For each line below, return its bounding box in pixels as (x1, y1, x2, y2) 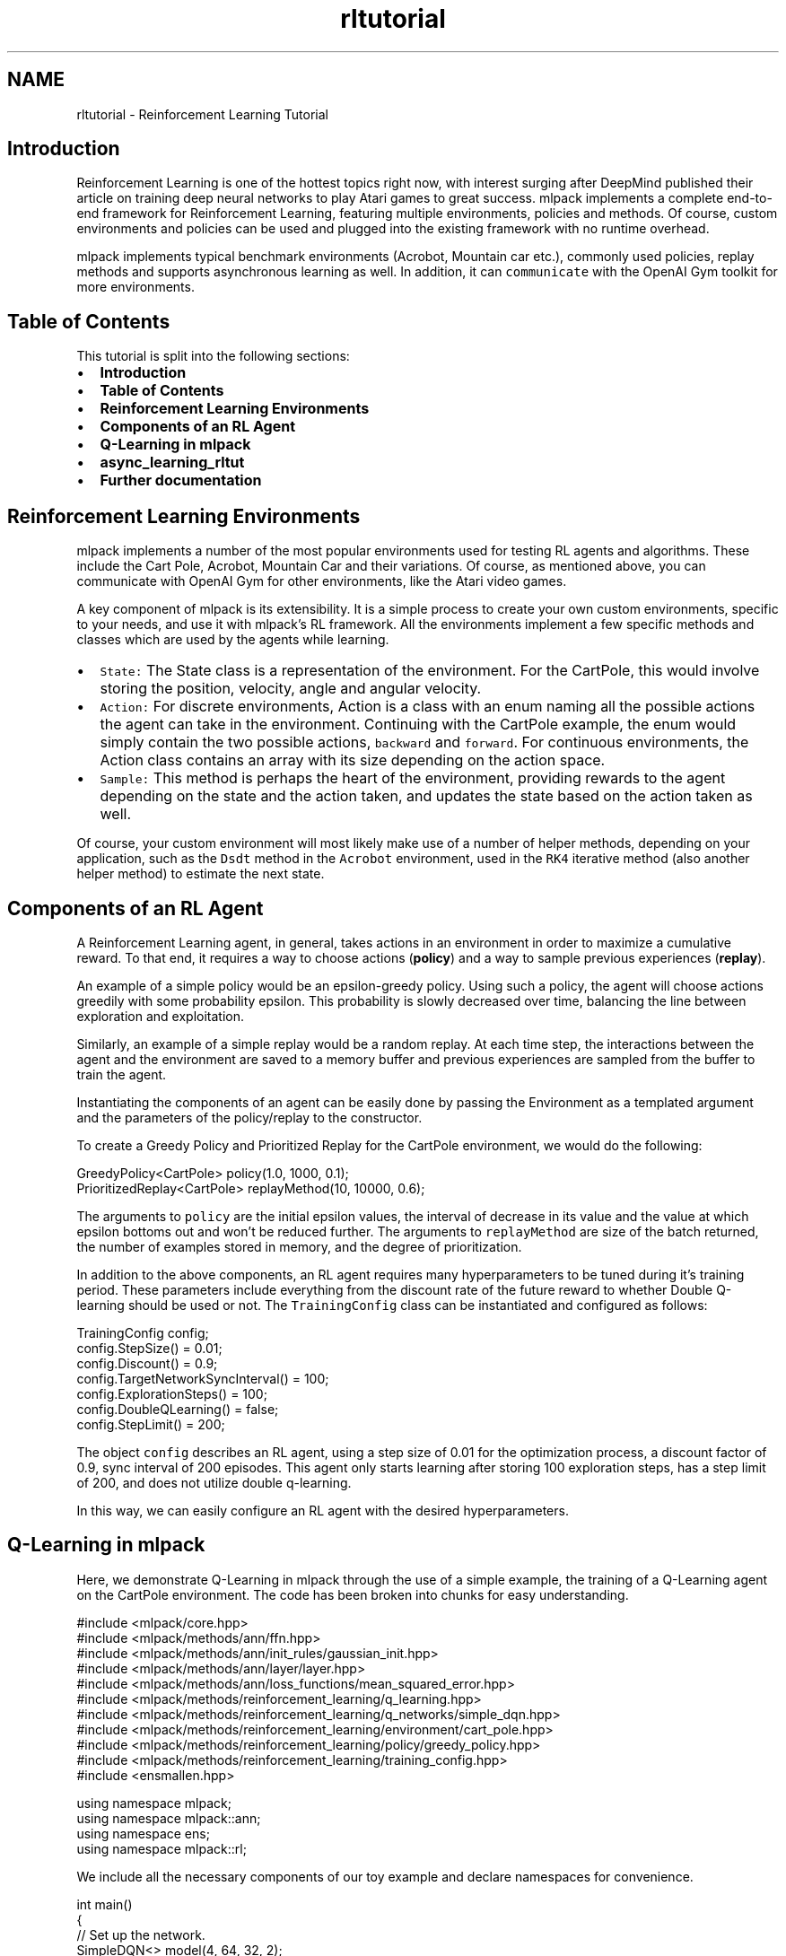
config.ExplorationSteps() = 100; (76, 1385, 267, 1402)
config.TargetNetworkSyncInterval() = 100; (76, 1370, 329, 1386)
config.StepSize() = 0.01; (76, 1340, 223, 1356)
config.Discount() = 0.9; (76, 1355, 218, 1371)
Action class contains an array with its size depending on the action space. (100, 751, 606, 770)
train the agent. (76, 1066, 167, 1082)
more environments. (76, 279, 195, 295)
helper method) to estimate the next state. (76, 866, 325, 882)
